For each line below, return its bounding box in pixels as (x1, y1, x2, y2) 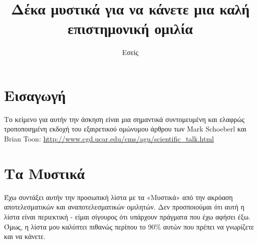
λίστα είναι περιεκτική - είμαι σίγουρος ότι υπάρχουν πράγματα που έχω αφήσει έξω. (4, 211, 250, 221)
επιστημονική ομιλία (68, 18, 193, 38)
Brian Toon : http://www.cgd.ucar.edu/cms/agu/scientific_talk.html (4, 133, 214, 144)
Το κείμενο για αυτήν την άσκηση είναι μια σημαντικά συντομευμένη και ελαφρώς (4, 113, 245, 124)
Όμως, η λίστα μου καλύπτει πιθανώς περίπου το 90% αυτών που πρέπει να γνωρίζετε (4, 221, 254, 231)
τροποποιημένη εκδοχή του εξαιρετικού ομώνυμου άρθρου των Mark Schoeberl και (4, 123, 246, 134)
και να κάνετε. (4, 231, 46, 241)
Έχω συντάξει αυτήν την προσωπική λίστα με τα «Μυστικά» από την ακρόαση (4, 191, 233, 202)
